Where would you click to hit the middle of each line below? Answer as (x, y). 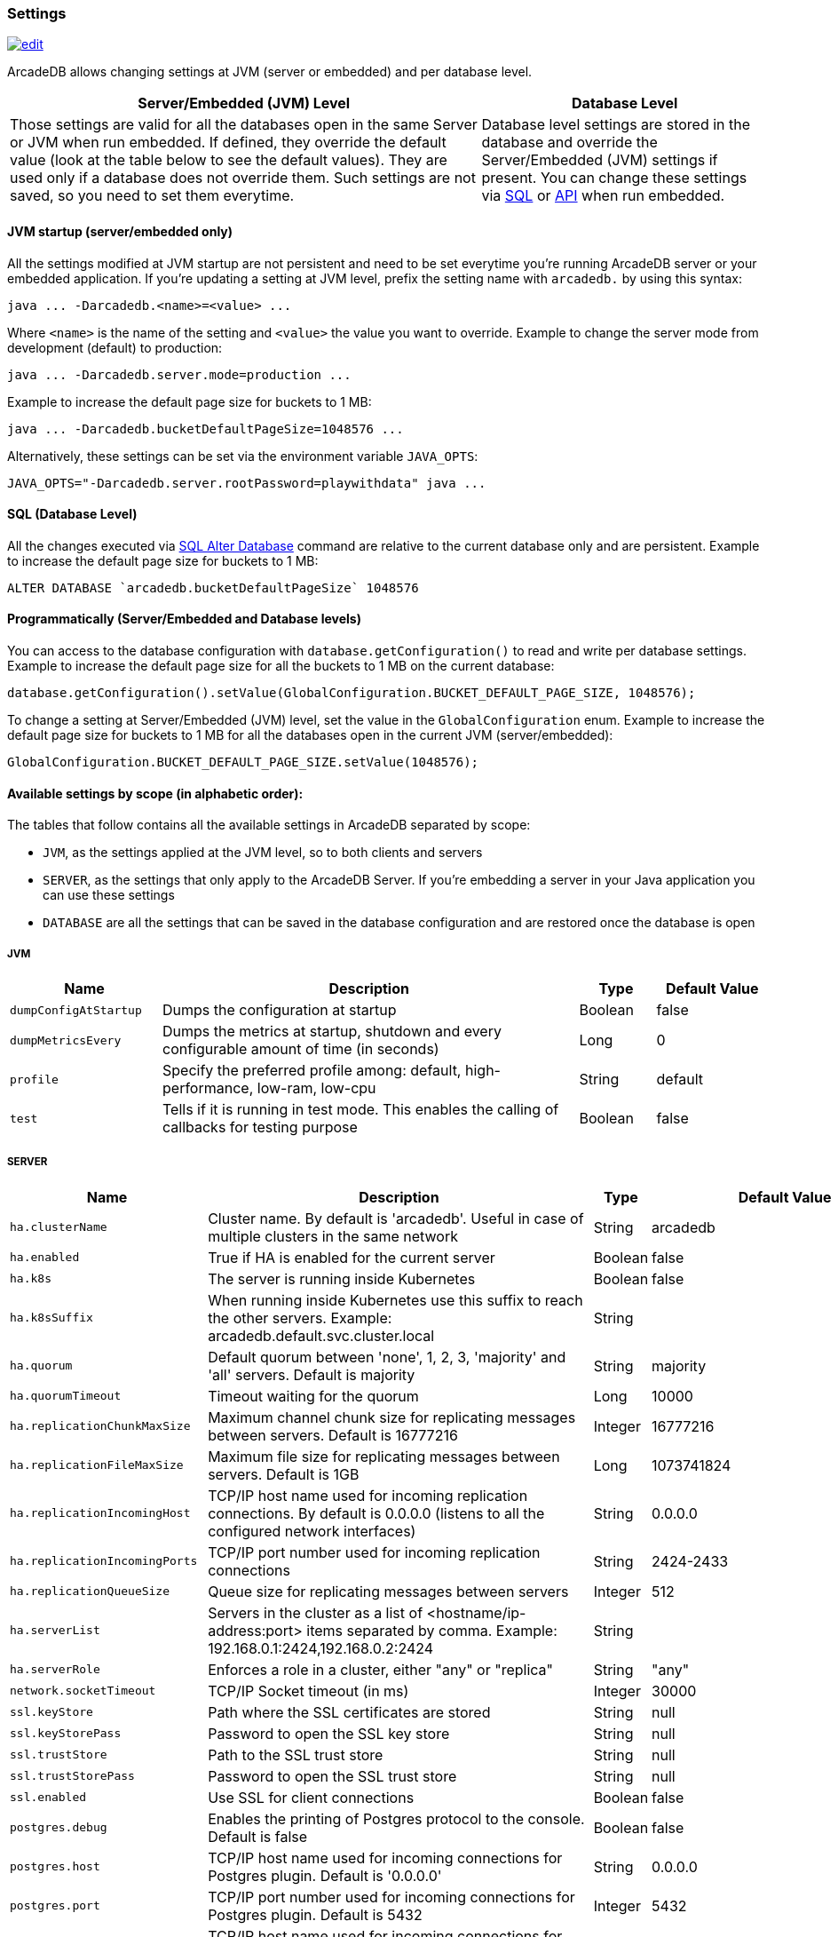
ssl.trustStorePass (72, 1776)
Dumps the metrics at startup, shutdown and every (332, 1032)
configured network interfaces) (312, 1531)
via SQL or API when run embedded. (603, 196)
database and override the (569, 143)
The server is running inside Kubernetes (342, 1278)
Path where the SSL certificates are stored (349, 1712)
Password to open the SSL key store (329, 1733)
